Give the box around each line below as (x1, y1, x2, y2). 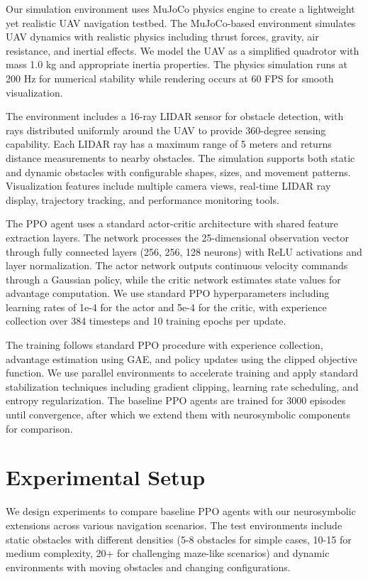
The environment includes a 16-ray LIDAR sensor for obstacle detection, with (6, 109, 344, 124)
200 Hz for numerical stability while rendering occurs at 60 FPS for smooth (6, 70, 334, 85)
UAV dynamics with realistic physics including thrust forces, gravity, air (6, 29, 319, 44)
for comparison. (6, 421, 73, 435)
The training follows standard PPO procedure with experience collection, (6, 337, 323, 352)
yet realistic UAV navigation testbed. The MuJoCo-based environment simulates (6, 15, 356, 30)
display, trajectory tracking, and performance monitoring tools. (6, 192, 279, 207)
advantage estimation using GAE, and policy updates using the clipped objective (6, 351, 357, 366)
